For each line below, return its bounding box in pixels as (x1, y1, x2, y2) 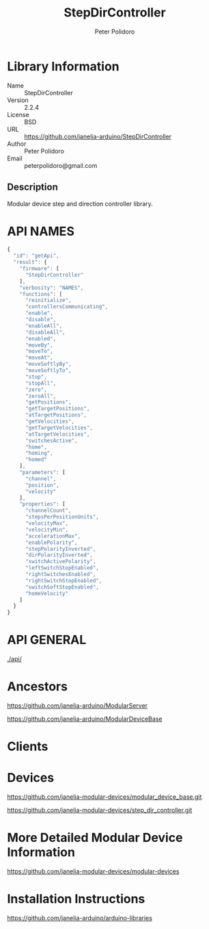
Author (7, 139, 27, 148)
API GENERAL (7, 632, 87, 648)
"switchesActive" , (25, 437, 78, 444)
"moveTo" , (25, 348, 53, 355)
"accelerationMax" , (25, 532, 81, 539)
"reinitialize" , (25, 297, 72, 304)
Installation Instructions (7, 891, 145, 907)
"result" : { (13, 259, 48, 266)
